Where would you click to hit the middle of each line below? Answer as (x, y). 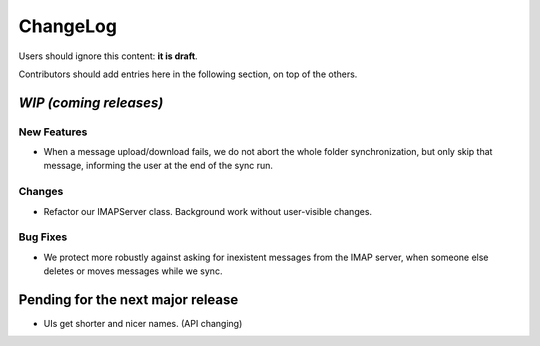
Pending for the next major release (128, 299)
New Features (53, 132)
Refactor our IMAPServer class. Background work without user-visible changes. (208, 211)
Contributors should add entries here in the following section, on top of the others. (188, 74)
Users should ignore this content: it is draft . (108, 56)
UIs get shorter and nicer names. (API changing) (143, 324)
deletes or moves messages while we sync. (133, 271)
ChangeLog (67, 26)
